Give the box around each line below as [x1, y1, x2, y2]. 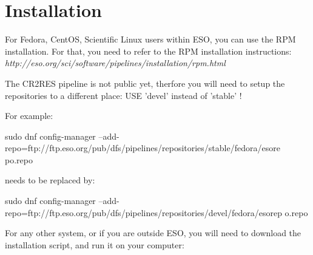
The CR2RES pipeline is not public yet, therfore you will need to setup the [5, 76, 285, 89]
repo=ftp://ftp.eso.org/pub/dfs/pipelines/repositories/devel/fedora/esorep [5, 206, 282, 219]
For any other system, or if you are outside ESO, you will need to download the [5, 226, 301, 239]
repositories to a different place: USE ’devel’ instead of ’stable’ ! [5, 89, 242, 101]
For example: [5, 109, 53, 122]
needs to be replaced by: [5, 174, 95, 186]
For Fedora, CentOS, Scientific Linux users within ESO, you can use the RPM [5, 33, 296, 46]
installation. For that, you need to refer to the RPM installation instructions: [5, 44, 292, 57]
